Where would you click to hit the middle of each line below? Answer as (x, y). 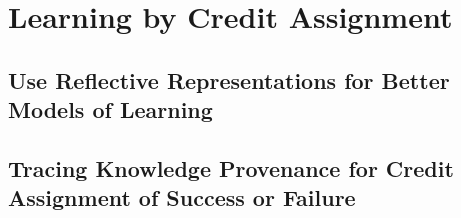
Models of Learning (110, 109)
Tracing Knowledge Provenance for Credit (231, 167)
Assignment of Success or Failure (182, 197)
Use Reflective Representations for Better (229, 79)
